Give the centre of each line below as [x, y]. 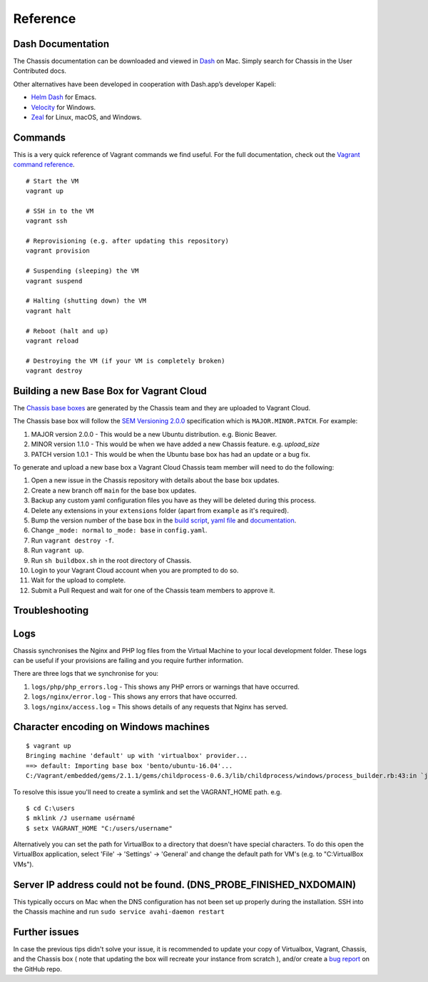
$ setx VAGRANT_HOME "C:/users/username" [99, 828]
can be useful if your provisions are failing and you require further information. [128, 660]
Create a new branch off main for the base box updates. [114, 490]
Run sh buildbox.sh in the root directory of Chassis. [111, 560]
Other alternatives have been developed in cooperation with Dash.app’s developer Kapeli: [145, 84]
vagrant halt [49, 311]
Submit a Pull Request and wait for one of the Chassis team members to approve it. [153, 590]
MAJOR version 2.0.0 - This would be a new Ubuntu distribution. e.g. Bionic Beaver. [154, 434]
